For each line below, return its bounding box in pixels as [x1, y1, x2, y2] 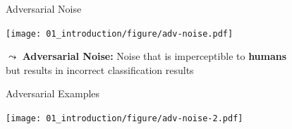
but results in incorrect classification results [6, 62, 194, 77]
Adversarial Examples [6, 86, 100, 101]
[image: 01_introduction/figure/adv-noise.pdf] [6, 28, 233, 39]
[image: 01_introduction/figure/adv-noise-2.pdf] [6, 113, 243, 124]
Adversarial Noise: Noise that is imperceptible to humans [22, 49, 287, 63]
